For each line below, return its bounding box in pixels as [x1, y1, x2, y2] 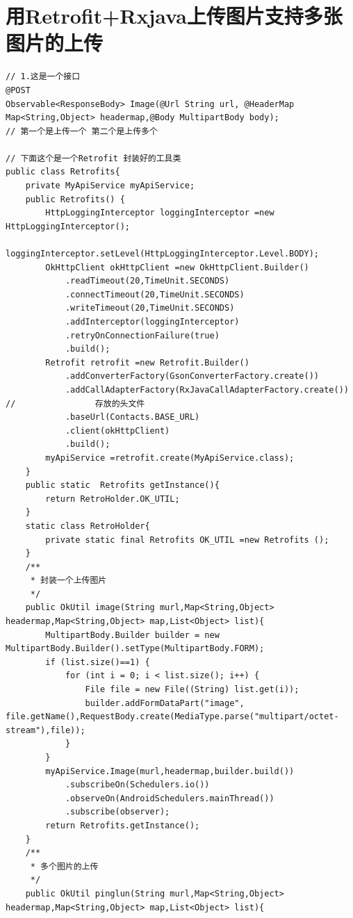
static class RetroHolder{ [25, 521, 150, 531]
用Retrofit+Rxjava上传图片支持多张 [6, 1, 343, 30]
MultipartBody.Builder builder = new [45, 630, 220, 640]
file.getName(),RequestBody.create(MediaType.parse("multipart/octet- [6, 712, 339, 722]
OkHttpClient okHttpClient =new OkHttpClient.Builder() [45, 262, 309, 272]
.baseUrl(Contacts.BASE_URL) [65, 412, 200, 423]
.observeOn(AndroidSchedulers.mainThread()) [65, 793, 274, 803]
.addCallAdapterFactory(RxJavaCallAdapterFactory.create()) [65, 384, 349, 395]
